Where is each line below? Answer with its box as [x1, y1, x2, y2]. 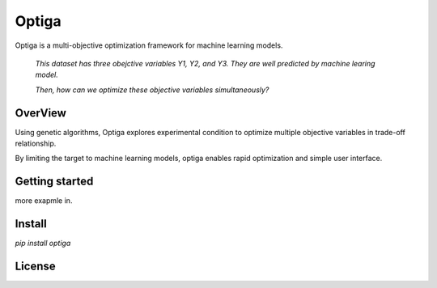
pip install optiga [15, 239, 71, 248]
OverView [15, 106, 66, 120]
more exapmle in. [15, 196, 73, 205]
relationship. [15, 138, 57, 149]
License [15, 260, 56, 273]
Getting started [15, 175, 94, 188]
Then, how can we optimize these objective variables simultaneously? [35, 85, 269, 95]
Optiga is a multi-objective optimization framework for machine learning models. [15, 40, 283, 50]
